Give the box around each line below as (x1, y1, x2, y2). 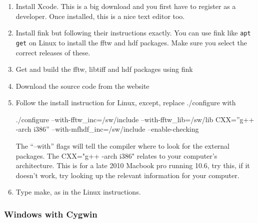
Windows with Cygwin (4, 208, 97, 220)
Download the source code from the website (15, 80, 149, 91)
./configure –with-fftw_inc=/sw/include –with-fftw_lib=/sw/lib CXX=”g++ (15, 114, 254, 124)
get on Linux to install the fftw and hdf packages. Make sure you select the (15, 37, 247, 47)
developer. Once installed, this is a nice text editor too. (15, 10, 185, 21)
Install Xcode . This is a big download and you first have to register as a (15, 1, 236, 11)
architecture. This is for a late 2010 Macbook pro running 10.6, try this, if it (15, 160, 250, 171)
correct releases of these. (15, 47, 90, 57)
